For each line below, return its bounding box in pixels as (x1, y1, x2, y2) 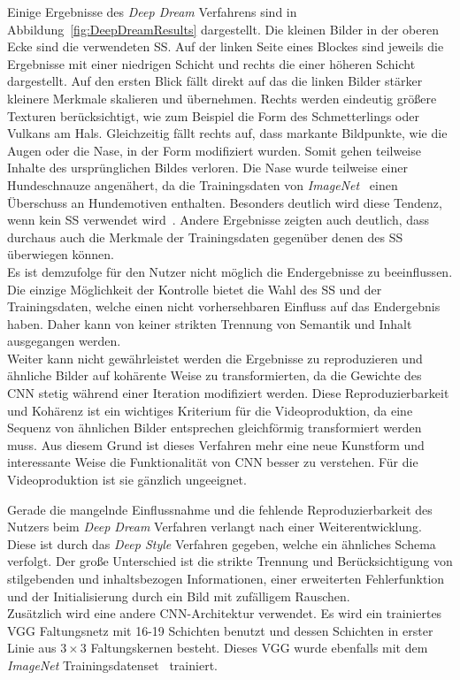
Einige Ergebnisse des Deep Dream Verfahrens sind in (7, 3, 297, 20)
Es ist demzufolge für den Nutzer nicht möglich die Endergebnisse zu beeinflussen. (7, 262, 453, 280)
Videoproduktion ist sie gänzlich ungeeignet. (7, 470, 247, 489)
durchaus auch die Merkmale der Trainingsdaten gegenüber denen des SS (7, 227, 403, 246)
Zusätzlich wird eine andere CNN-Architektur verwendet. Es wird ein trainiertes (7, 604, 442, 623)
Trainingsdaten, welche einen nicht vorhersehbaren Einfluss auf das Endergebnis (7, 297, 441, 316)
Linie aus (7, 638, 57, 657)
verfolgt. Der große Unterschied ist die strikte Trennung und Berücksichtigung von (7, 552, 453, 570)
